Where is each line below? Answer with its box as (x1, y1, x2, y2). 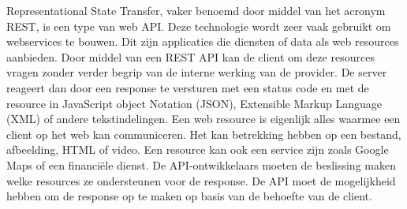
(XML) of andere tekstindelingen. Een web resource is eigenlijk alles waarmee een (6, 110, 401, 127)
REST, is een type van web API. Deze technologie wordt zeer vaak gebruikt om (6, 17, 391, 34)
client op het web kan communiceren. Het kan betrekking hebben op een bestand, (6, 125, 401, 142)
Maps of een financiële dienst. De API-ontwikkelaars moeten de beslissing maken (6, 156, 396, 173)
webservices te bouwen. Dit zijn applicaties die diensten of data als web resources (6, 33, 399, 50)
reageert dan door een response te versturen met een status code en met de (6, 79, 369, 95)
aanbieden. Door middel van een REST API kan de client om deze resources (6, 48, 375, 65)
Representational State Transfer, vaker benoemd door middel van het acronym (6, 2, 386, 18)
